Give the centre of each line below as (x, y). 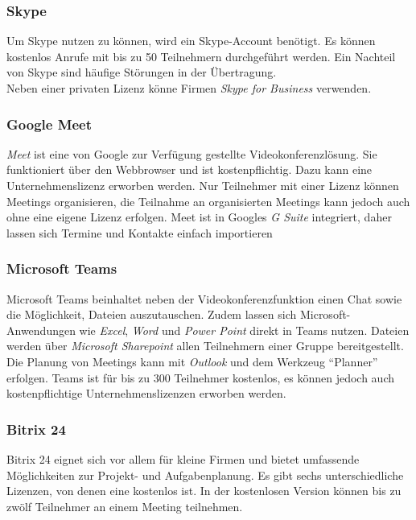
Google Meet (49, 124)
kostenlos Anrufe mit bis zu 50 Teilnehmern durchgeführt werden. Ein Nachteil (201, 56)
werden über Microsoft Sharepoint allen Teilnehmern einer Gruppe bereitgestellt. (205, 346)
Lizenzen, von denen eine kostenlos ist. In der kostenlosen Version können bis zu (204, 491)
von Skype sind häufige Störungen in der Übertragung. (142, 72)
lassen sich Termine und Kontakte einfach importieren (140, 232)
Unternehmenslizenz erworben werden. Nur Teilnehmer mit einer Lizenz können (203, 185)
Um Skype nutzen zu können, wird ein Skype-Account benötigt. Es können (191, 41)
